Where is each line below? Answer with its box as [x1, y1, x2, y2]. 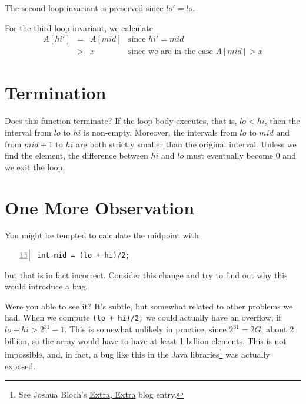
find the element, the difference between [5, 149, 148, 161]
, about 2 [261, 323, 294, 335]
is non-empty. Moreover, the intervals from [84, 126, 237, 138]
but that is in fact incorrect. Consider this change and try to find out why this [5, 268, 288, 281]
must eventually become [186, 149, 274, 161]
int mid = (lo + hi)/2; [37, 251, 130, 260]
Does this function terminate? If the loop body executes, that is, [5, 115, 237, 127]
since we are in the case [128, 48, 213, 56]
